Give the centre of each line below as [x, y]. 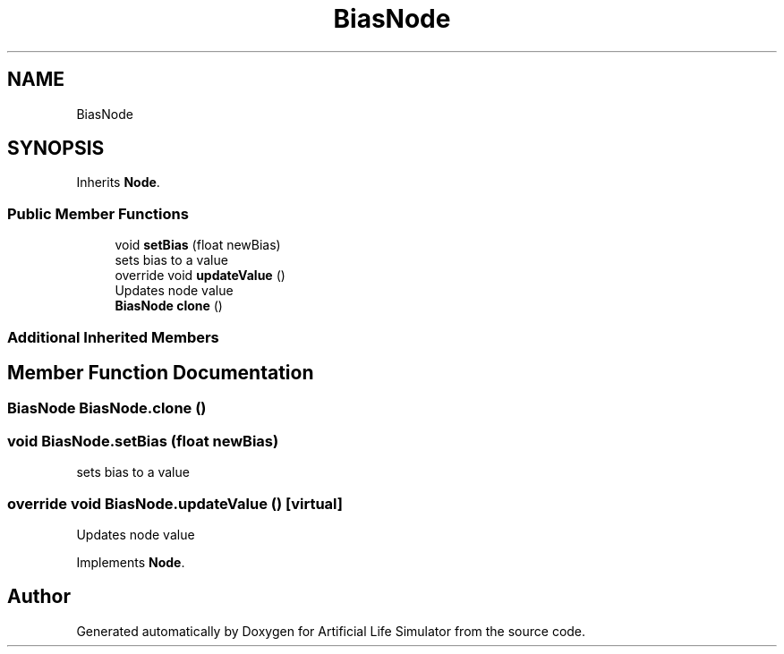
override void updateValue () [200, 276]
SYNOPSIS [56, 149]
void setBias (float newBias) [198, 245]
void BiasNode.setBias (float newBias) [143, 441]
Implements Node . [131, 562]
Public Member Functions [98, 213]
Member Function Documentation [161, 372]
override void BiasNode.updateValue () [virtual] [175, 503]
